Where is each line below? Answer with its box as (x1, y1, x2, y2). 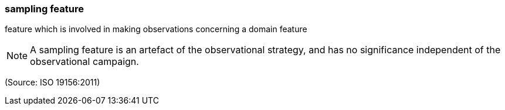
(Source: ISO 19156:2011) (5, 77, 100, 88)
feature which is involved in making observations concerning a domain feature (5, 24, 307, 35)
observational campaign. (30, 56, 139, 68)
